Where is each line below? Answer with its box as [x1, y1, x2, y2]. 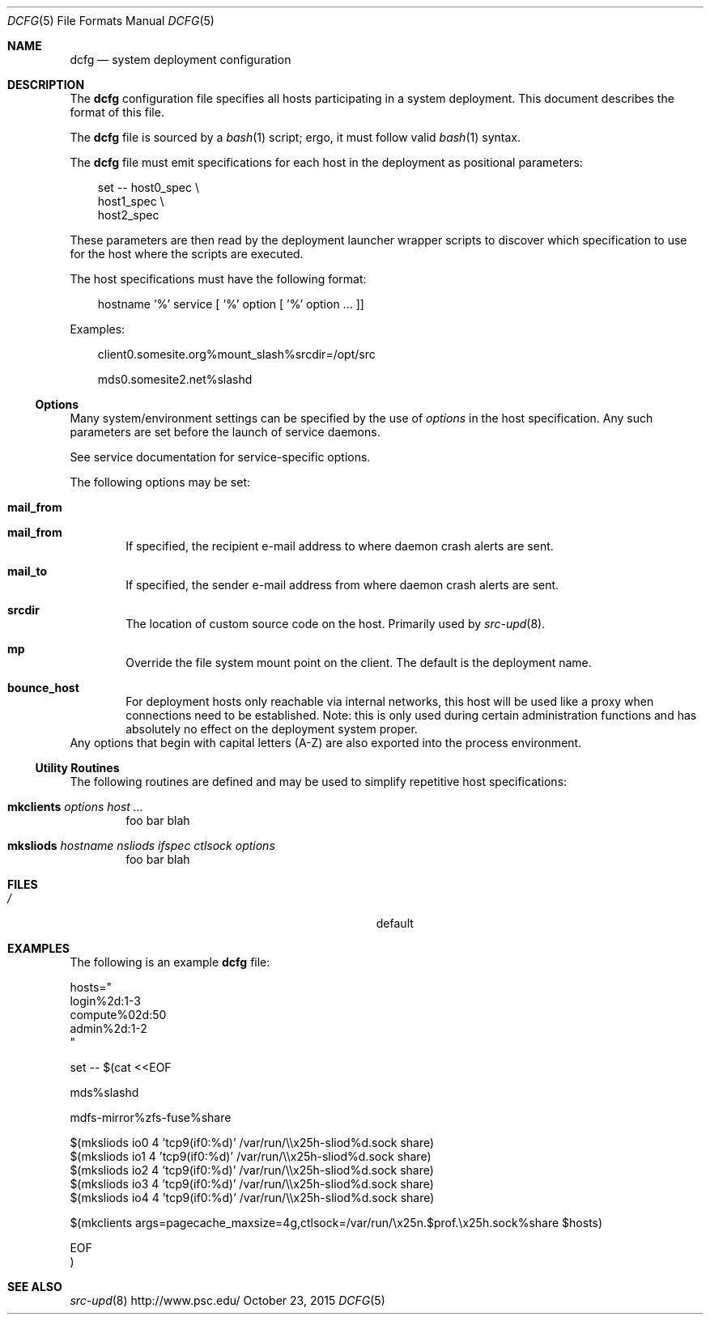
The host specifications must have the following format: [70, 272, 367, 286]
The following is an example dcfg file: [70, 955, 270, 969]
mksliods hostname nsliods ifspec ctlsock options [7, 839, 275, 852]
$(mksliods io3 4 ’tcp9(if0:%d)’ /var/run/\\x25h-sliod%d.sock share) [70, 1177, 434, 1191]
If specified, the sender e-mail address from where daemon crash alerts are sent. [125, 578, 559, 592]
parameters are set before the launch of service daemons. [70, 425, 381, 439]
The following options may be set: [70, 475, 251, 489]
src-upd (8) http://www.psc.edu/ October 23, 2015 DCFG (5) [70, 1293, 385, 1307]
